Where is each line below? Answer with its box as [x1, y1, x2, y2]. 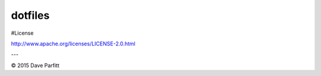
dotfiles [11, 9, 50, 22]
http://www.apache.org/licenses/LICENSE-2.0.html [11, 40, 136, 47]
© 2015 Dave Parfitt [11, 62, 59, 69]
